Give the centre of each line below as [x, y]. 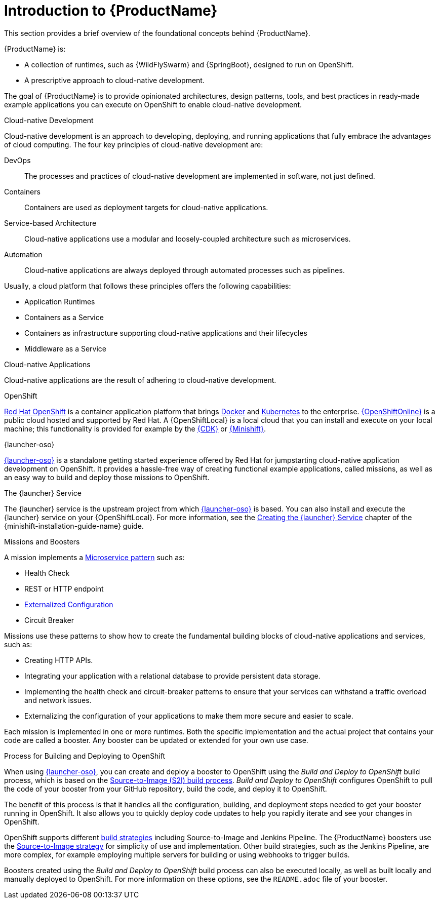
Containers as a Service [64, 317]
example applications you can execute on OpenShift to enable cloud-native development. [153, 104]
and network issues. [58, 700]
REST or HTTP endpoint [64, 588]
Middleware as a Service [65, 348]
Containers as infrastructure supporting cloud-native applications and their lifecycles [166, 333]
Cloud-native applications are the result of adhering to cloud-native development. [140, 380]
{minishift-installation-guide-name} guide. [74, 526]
